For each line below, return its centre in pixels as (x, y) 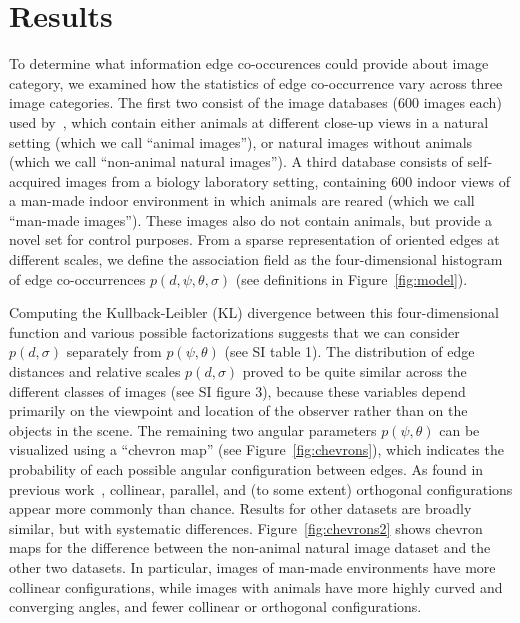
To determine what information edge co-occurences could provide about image (249, 63)
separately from (114, 351)
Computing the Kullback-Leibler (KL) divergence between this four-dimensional (254, 312)
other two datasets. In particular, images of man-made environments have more (252, 566)
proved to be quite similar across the (354, 371)
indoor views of (463, 180)
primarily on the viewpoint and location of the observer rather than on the (238, 410)
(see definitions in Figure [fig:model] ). (351, 278)
